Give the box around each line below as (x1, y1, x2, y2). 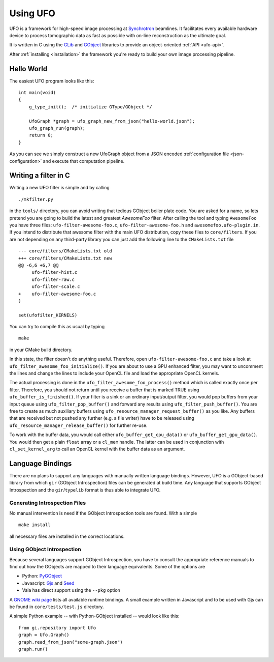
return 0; (28, 132, 53, 138)
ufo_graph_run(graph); (28, 125, 86, 131)
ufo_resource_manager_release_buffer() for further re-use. (9, 422, 148, 428)
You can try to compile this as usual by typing (9, 324, 105, 330)
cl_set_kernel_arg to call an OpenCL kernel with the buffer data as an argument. (9, 446, 185, 452)
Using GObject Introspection (9, 546, 81, 553)
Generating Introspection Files (9, 499, 86, 506)
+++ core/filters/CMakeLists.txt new (18, 255, 113, 261)
